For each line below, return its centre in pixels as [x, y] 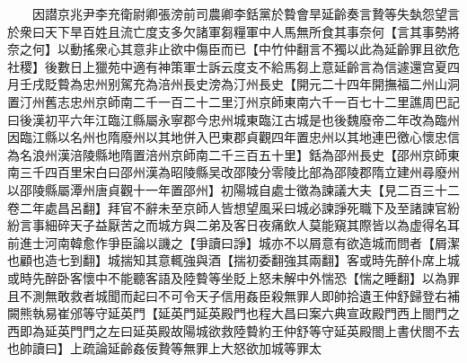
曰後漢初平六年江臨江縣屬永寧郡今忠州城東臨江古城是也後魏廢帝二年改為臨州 [233, 119]
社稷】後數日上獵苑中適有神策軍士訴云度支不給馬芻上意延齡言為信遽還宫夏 [227, 66]
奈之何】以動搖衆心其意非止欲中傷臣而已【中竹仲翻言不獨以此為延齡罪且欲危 [233, 49]
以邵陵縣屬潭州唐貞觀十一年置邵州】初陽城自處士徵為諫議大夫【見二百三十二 [233, 189]
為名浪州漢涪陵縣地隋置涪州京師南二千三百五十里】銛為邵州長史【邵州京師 [227, 154]
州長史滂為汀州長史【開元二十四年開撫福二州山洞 [315, 84]
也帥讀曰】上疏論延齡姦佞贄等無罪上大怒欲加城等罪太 [164, 348]
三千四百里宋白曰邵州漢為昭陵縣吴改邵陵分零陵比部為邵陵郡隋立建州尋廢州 [239, 172]
